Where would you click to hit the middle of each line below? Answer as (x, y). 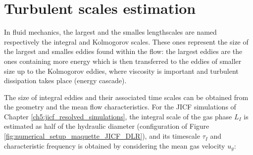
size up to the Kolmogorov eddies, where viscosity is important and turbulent (121, 71)
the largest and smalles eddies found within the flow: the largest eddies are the (123, 51)
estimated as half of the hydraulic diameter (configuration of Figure (107, 126)
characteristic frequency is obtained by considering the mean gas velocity (115, 145)
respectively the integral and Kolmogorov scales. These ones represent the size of (126, 41)
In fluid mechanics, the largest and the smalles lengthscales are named (110, 32)
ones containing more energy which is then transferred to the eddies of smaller (123, 61)
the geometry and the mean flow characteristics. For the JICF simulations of (120, 107)
